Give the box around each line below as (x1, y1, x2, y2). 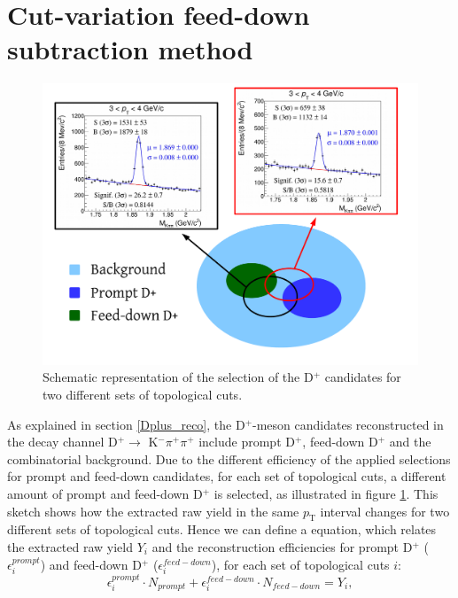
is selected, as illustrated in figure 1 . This (213, 485, 439, 503)
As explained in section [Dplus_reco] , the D (7, 415, 245, 433)
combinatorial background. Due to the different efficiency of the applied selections (7, 449, 451, 468)
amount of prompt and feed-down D (7, 485, 203, 503)
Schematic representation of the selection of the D (43, 368, 314, 386)
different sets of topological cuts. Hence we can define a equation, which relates (7, 520, 437, 539)
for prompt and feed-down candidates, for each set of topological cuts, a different (7, 467, 446, 485)
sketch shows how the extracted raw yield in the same (7, 501, 299, 520)
